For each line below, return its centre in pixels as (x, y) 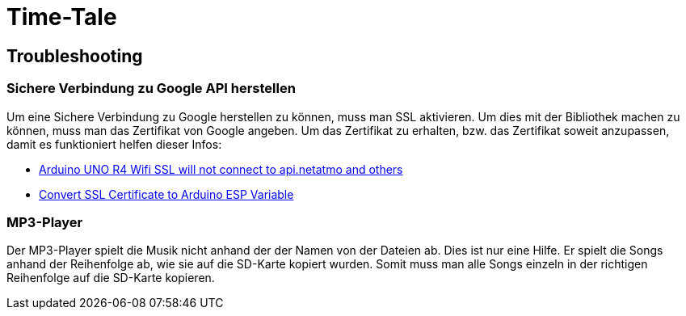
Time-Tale (62, 17)
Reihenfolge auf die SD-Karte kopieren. (111, 278)
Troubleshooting (75, 56)
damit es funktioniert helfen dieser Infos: (114, 144)
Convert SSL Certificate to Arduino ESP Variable (166, 194)
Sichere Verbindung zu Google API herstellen (151, 88)
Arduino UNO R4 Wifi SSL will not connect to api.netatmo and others (221, 169)
